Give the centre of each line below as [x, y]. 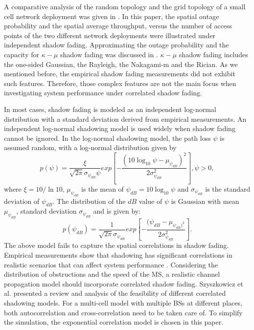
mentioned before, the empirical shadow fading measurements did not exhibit [120, 74]
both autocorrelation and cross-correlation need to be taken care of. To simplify [123, 312]
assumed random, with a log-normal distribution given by [90, 147]
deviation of [22, 201]
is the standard [228, 188]
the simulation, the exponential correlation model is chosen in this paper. [114, 322]
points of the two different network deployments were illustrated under [110, 35]
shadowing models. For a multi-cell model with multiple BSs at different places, [123, 303]
